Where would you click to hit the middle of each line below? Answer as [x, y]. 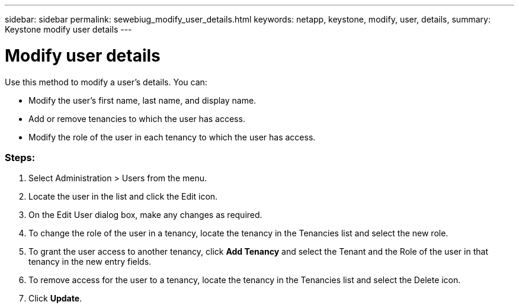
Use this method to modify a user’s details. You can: [106, 82]
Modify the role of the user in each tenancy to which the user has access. [172, 137]
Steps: [20, 157]
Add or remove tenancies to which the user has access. [137, 118]
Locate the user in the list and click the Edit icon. [123, 197]
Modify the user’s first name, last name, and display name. [142, 100]
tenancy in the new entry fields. [90, 262]
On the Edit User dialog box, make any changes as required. [145, 215]
